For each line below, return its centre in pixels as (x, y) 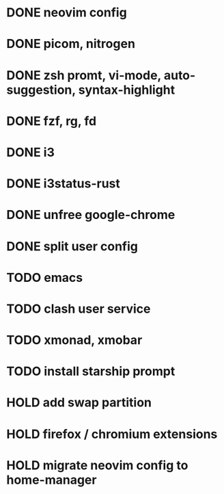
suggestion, (41, 90)
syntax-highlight (127, 90)
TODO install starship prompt (91, 372)
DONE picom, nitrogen (71, 44)
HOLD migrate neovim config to (97, 465)
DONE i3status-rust (64, 184)
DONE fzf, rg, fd (52, 121)
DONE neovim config (67, 13)
